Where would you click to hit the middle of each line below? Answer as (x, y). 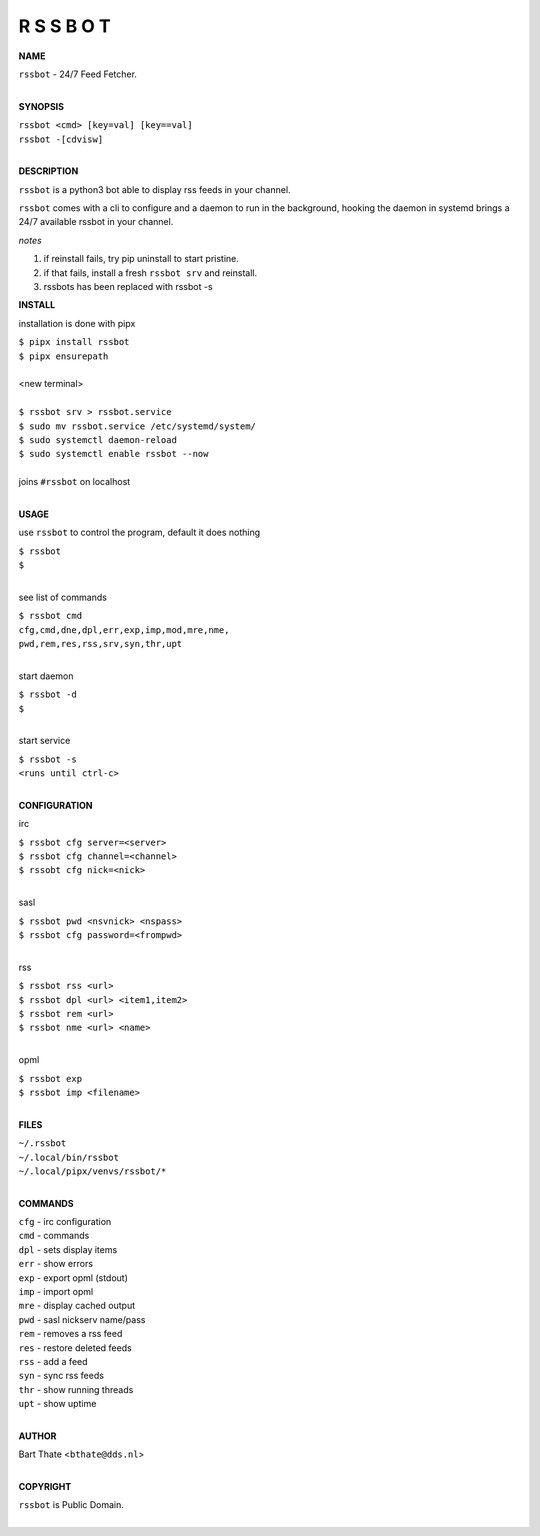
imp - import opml (56, 1292)
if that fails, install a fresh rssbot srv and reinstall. (150, 272)
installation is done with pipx (77, 323)
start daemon (46, 676)
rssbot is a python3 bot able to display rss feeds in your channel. (154, 189)
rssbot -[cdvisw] (61, 139)
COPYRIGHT (45, 1487)
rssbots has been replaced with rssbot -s (128, 287)
